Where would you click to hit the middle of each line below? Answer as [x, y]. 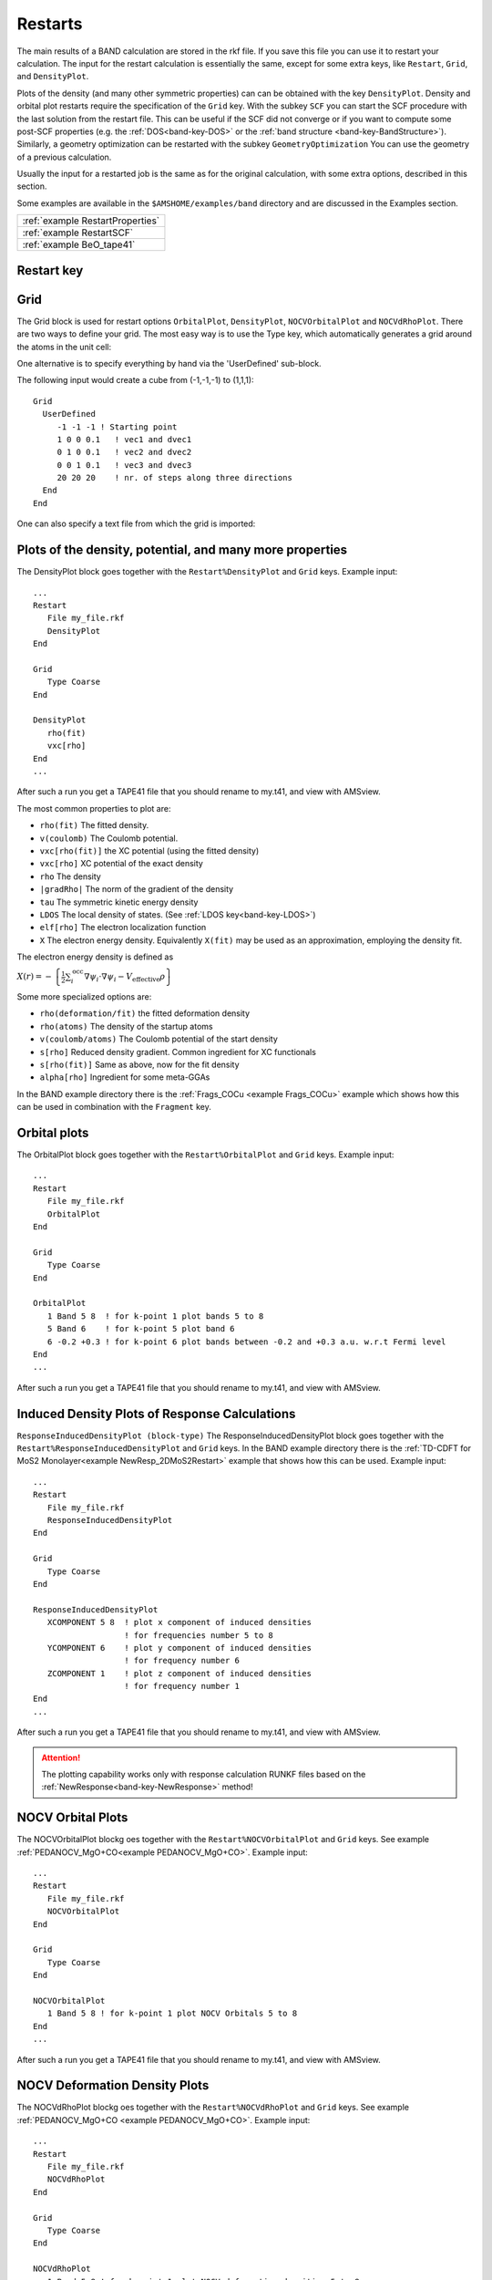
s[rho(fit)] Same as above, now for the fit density [140, 1065]
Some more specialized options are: [84, 997]
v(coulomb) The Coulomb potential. [109, 838]
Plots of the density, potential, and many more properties [182, 550]
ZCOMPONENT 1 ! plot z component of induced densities [179, 1673]
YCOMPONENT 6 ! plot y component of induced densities [179, 1648]
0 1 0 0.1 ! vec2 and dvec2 [124, 452]
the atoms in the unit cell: [64, 347]
